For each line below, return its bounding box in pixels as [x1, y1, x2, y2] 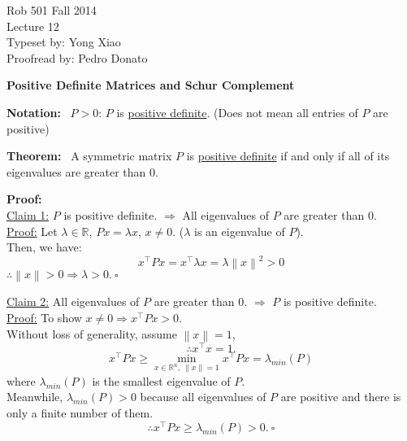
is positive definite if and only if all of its [186, 147, 390, 164]
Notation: [6, 103, 61, 120]
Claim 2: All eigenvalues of [6, 293, 140, 310]
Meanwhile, [6, 388, 63, 405]
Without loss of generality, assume [6, 325, 177, 342]
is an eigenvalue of [194, 222, 285, 239]
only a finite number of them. [6, 404, 154, 421]
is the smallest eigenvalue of [92, 372, 231, 389]
